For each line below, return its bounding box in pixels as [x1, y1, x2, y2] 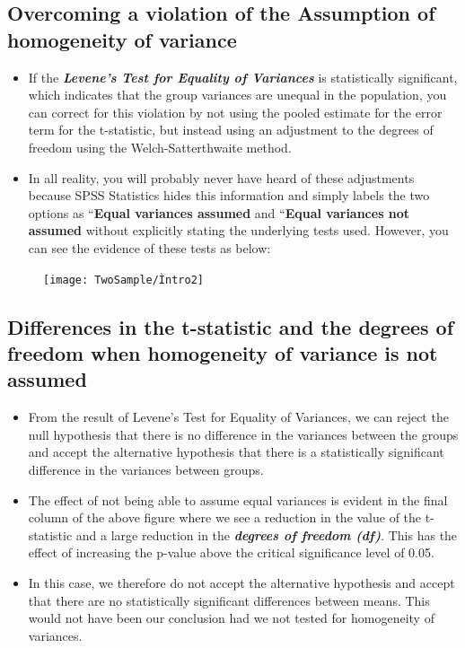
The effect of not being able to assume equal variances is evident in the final [28, 490, 448, 509]
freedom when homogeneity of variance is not [7, 338, 438, 366]
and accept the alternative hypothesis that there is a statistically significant [28, 442, 444, 461]
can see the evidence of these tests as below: [28, 238, 271, 257]
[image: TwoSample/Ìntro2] [43, 273, 204, 286]
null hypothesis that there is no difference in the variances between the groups [28, 425, 459, 443]
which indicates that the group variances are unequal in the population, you [28, 85, 447, 104]
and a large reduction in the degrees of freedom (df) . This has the [75, 525, 458, 544]
